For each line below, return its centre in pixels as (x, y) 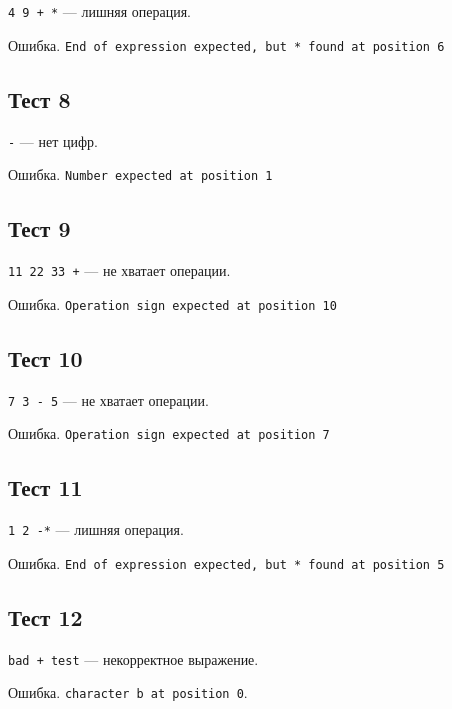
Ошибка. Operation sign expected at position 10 (172, 303)
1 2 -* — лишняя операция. (96, 529)
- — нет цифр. (53, 140)
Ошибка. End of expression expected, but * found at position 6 (226, 44)
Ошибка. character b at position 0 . (128, 692)
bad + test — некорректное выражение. (133, 658)
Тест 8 (39, 98)
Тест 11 (45, 487)
